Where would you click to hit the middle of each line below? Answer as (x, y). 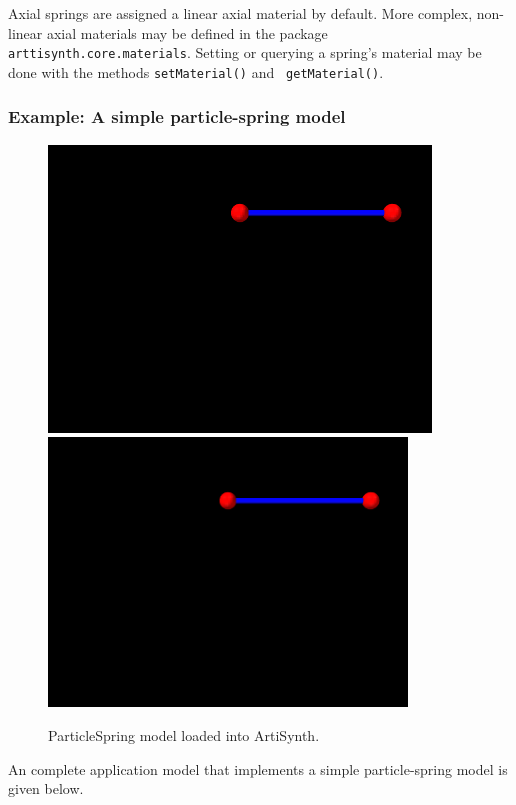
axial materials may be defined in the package (187, 32)
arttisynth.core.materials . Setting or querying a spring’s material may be (245, 52)
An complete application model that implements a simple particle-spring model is (258, 768)
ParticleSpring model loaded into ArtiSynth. (184, 734)
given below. (46, 788)
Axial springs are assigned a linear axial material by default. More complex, (240, 13)
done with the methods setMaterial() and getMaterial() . (196, 71)
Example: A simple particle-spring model (177, 116)
